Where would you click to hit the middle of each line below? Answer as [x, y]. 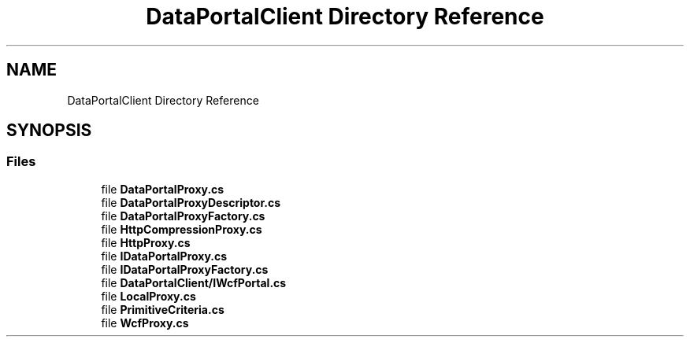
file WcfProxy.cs [145, 323]
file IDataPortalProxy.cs [164, 256]
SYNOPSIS [49, 131]
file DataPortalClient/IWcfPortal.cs [194, 282]
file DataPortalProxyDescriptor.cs [191, 202]
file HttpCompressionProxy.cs [182, 229]
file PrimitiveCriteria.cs [163, 309]
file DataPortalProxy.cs [163, 189]
